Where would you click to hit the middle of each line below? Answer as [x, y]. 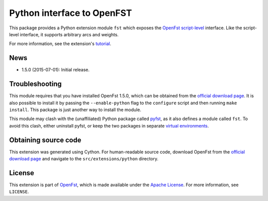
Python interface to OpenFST [71, 13]
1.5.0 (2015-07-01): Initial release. [56, 70]
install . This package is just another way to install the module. [75, 110]
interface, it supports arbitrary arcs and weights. [69, 34]
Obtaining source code [45, 140]
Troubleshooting [35, 84]
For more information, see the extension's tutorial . [60, 44]
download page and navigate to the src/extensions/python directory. [84, 159]
